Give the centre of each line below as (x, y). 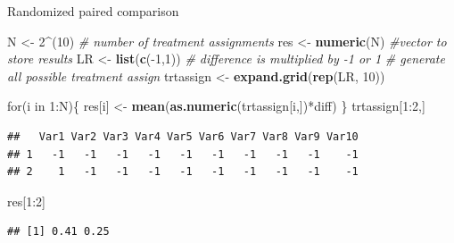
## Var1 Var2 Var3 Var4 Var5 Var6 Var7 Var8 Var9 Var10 (183, 136)
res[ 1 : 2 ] (26, 201)
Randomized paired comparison (93, 11)
